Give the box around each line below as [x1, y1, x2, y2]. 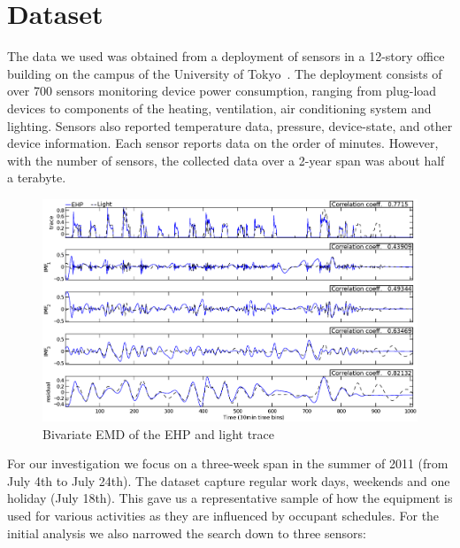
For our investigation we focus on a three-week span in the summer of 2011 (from [7, 454, 448, 473]
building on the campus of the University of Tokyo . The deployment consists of [7, 64, 442, 82]
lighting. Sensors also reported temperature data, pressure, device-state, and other [7, 116, 453, 135]
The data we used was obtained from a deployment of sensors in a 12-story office [7, 47, 445, 66]
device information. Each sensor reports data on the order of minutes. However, [7, 134, 439, 152]
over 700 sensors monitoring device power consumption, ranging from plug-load [7, 81, 437, 100]
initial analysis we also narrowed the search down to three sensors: [7, 523, 366, 542]
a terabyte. [7, 168, 66, 187]
